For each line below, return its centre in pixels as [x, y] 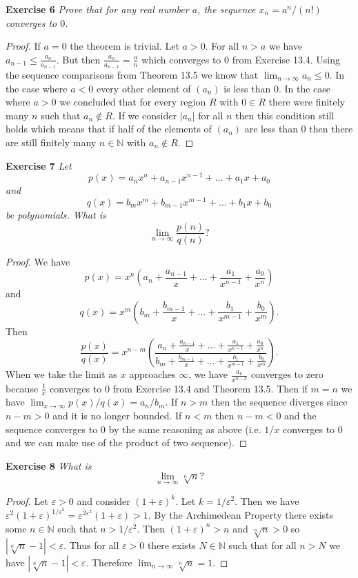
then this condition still [285, 115]
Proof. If [23, 46]
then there [331, 129]
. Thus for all [91, 545]
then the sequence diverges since [279, 402]
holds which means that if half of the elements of [109, 129]
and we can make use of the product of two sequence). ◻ [127, 442]
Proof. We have [38, 261]
